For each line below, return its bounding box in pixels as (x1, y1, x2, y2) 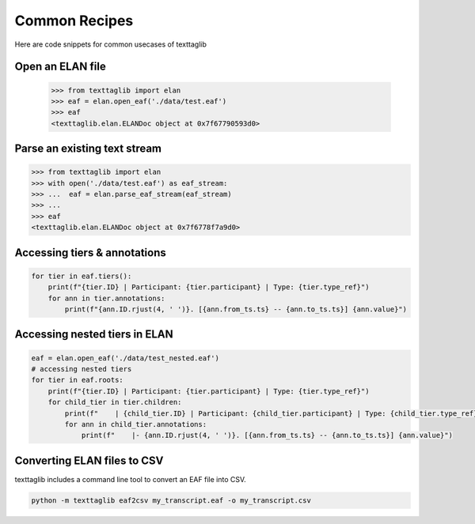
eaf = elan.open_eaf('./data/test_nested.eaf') (31, 353, 219, 363)
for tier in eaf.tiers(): (31, 271, 132, 281)
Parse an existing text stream (14, 142, 162, 156)
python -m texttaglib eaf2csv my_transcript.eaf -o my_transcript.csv (31, 496, 312, 505)
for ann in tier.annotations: (47, 293, 165, 303)
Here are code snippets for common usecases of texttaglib (14, 40, 207, 49)
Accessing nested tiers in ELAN (14, 328, 173, 341)
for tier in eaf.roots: (31, 375, 124, 385)
